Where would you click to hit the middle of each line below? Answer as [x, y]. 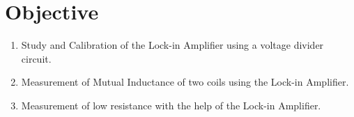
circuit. [36, 58]
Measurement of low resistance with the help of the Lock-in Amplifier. [171, 105]
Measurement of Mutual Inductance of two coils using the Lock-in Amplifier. [185, 82]
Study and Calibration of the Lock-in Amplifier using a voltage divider [172, 45]
